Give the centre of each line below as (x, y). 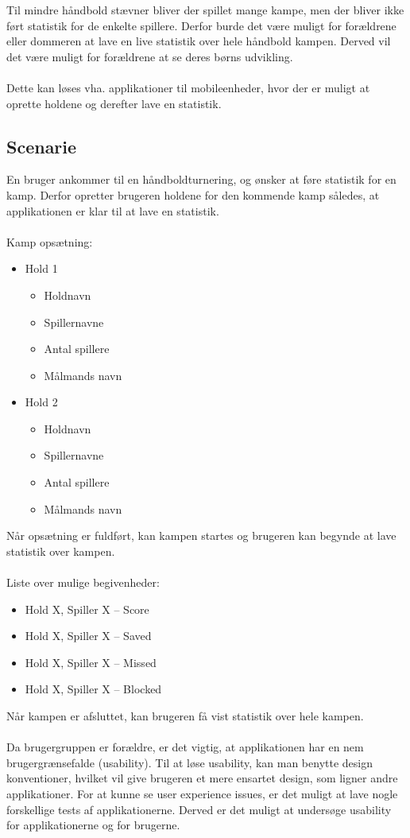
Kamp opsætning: (50, 241)
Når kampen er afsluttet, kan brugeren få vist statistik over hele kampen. (185, 716)
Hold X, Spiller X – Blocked (93, 689)
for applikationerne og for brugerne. (93, 825)
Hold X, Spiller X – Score (87, 609)
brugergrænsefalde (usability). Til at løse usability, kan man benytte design (190, 762)
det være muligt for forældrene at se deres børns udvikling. (150, 56)
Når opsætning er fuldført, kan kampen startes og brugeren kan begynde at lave (201, 535)
